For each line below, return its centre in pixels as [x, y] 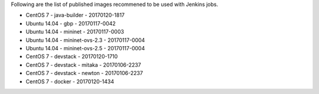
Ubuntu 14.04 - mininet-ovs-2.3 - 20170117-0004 [85, 40]
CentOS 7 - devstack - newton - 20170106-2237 [84, 73]
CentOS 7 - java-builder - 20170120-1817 [75, 15]
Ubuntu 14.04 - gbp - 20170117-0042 [71, 23]
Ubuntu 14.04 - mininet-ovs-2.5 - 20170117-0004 [85, 48]
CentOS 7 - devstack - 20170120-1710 [72, 57]
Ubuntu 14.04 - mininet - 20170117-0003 [75, 32]
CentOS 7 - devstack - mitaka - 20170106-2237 [83, 64]
